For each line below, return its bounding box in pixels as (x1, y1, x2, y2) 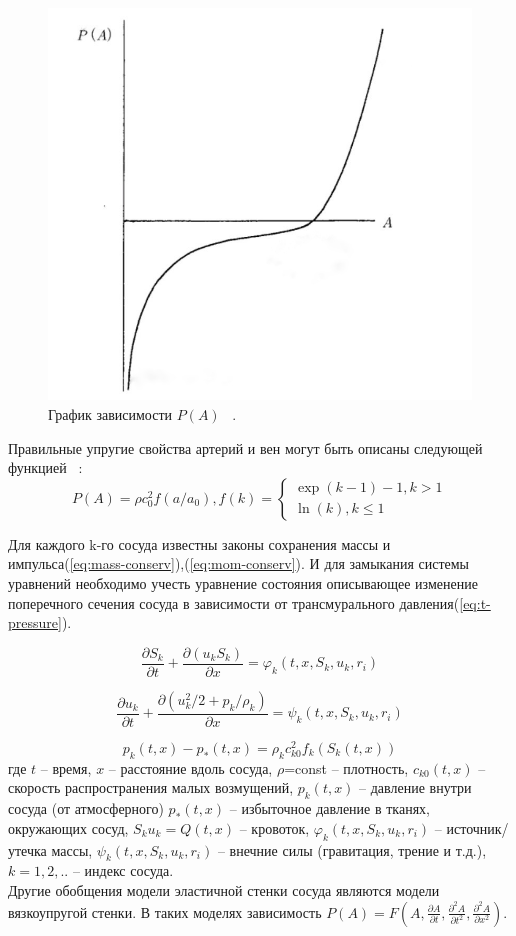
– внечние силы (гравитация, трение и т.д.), (217, 839, 487, 860)
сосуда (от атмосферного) (8, 798, 164, 819)
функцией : (8, 457, 83, 478)
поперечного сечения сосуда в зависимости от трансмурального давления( (8, 592, 460, 613)
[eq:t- (459, 592, 491, 613)
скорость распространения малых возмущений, (8, 777, 294, 798)
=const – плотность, (284, 757, 409, 778)
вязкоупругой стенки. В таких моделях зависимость (8, 901, 322, 922)
